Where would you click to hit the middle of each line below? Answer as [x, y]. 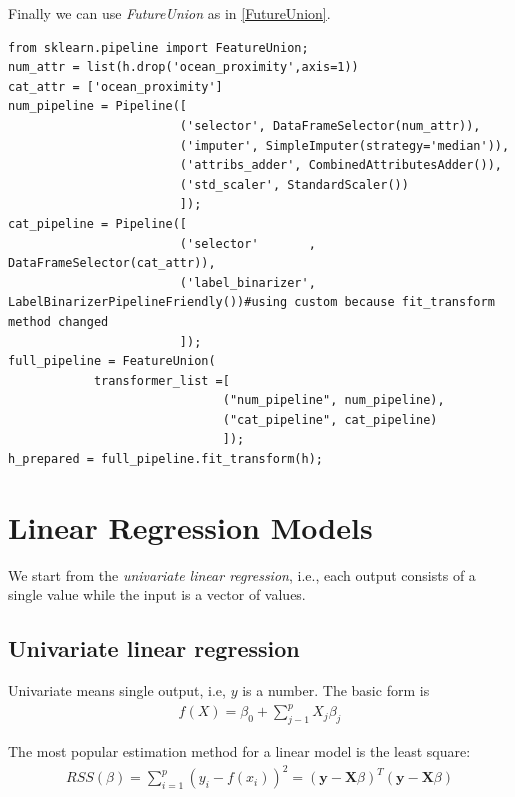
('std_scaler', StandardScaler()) [294, 184]
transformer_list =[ [161, 380]
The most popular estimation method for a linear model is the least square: [239, 751]
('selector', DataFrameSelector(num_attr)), [330, 125]
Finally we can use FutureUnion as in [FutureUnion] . [169, 13]
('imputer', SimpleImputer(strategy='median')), [344, 145]
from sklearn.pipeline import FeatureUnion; [158, 47]
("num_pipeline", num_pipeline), [333, 400]
